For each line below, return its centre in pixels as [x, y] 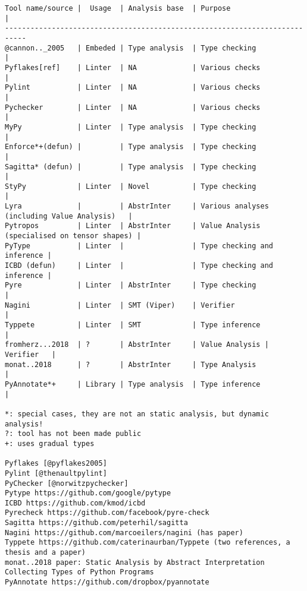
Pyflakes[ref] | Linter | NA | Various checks [133, 67]
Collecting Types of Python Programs [79, 572]
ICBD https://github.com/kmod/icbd [75, 503]
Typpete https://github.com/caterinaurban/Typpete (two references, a [148, 543]
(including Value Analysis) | [69, 216]
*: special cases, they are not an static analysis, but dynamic [137, 414]
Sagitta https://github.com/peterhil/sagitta [96, 523]
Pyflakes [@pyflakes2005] [56, 464]
